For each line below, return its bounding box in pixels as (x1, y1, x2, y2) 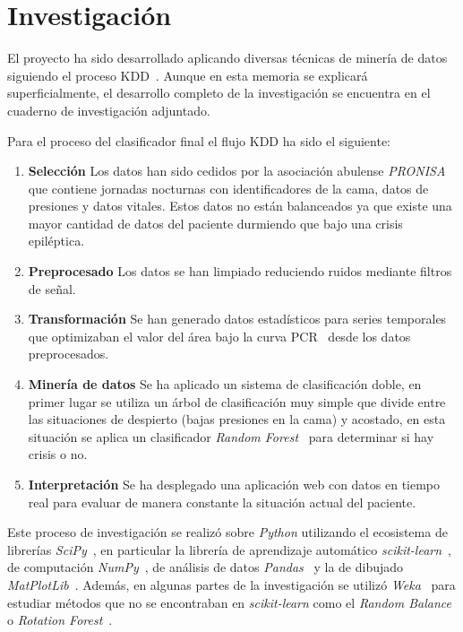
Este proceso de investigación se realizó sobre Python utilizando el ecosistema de (7, 523, 448, 541)
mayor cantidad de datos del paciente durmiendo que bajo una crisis (28, 213, 403, 232)
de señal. (28, 279, 76, 298)
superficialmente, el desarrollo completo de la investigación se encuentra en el (7, 83, 431, 102)
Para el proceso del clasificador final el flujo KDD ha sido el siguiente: (7, 131, 391, 150)
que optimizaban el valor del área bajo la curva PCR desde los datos (28, 326, 411, 345)
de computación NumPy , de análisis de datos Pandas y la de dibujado (7, 558, 404, 576)
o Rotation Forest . (7, 610, 113, 629)
